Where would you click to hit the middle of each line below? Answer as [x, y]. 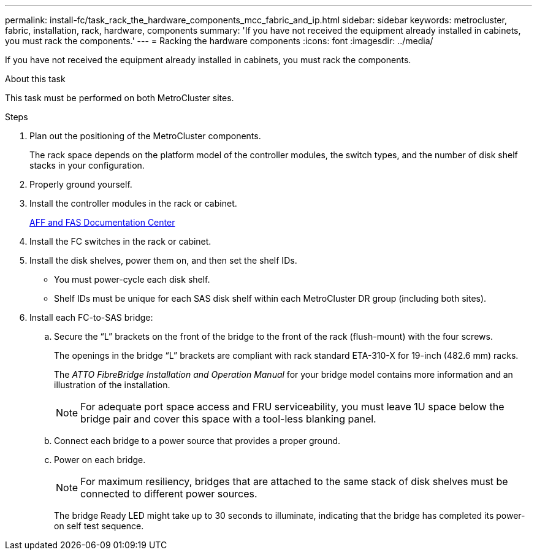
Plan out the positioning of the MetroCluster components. [145, 136]
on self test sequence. [99, 526]
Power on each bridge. [100, 460]
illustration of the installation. [112, 385]
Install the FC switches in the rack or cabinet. [120, 241]
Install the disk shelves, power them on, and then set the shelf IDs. [163, 260]
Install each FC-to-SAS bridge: [91, 317]
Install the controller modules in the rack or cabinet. [133, 203]
